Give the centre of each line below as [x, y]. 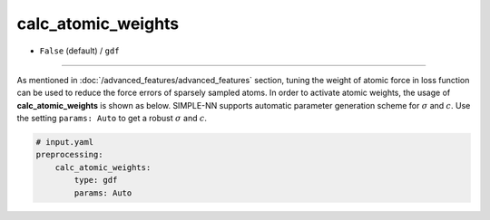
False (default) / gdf [79, 51]
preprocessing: [69, 155]
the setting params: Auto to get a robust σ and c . [112, 119]
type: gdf [96, 180]
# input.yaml [65, 142]
